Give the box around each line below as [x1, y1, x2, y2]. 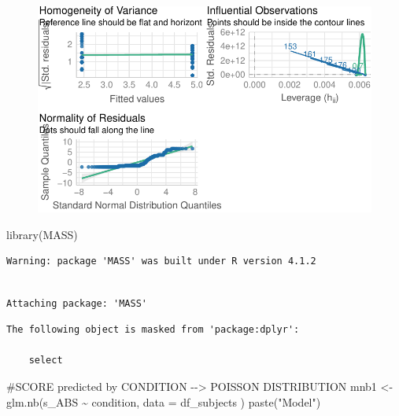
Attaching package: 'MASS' [6, 297, 147, 309]
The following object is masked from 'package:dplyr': [6, 324, 300, 336]
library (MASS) [6, 226, 78, 242]
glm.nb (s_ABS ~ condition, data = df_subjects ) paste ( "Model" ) [6, 393, 321, 410]
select [28, 355, 63, 366]
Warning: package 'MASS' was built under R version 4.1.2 [6, 256, 316, 267]
